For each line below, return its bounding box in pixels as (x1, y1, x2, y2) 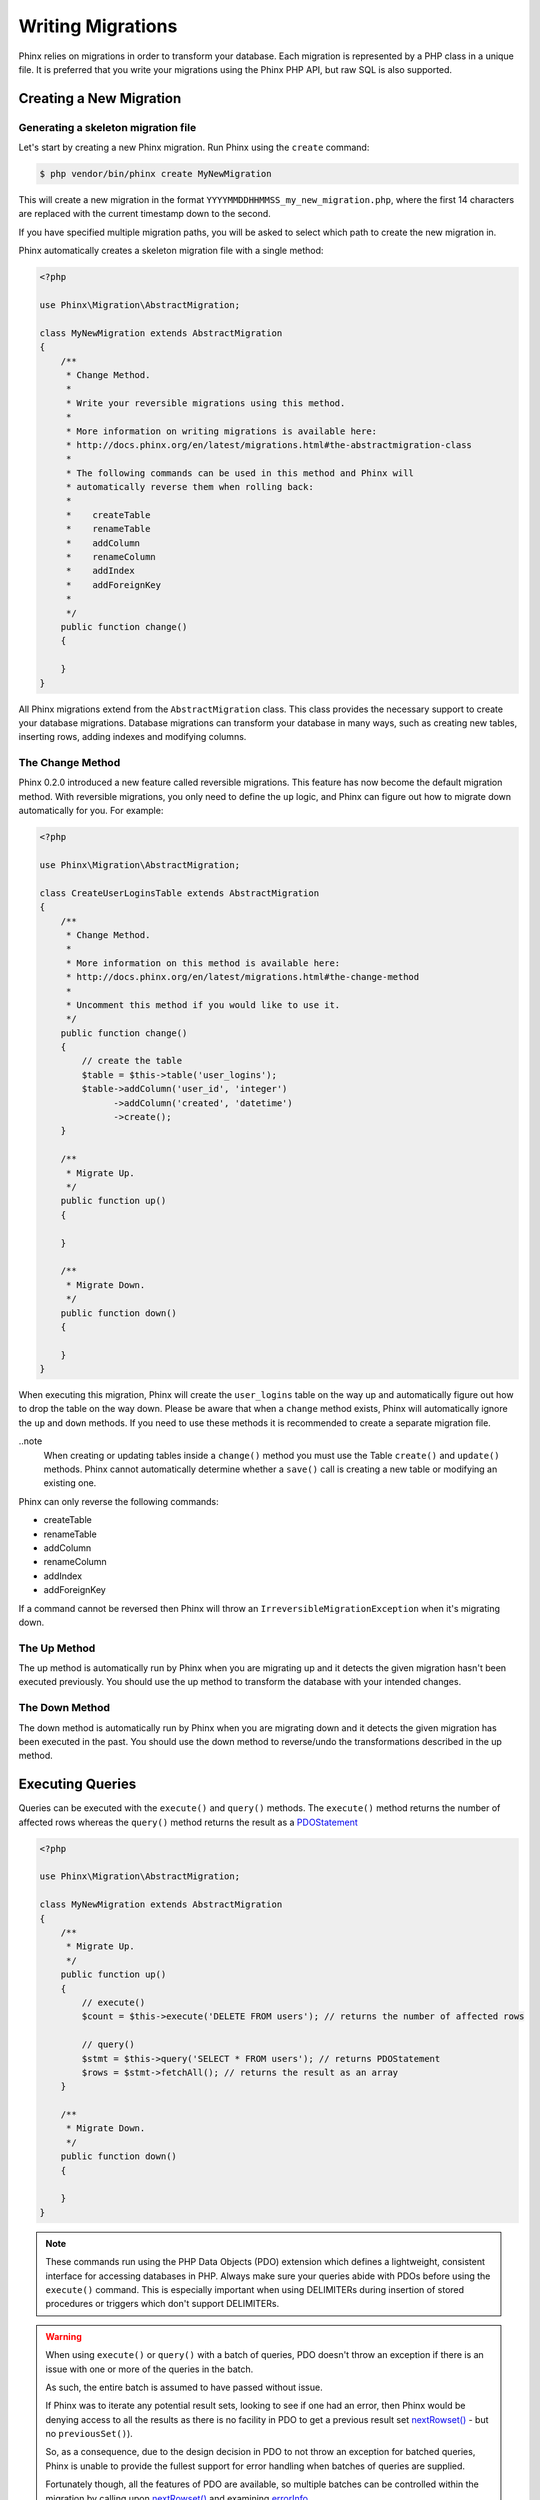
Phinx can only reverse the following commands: (18, 1495, 219, 1507)
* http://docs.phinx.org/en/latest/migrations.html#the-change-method (65, 971, 420, 983)
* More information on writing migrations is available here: (65, 425, 378, 437)
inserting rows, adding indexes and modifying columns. (18, 731, 247, 743)
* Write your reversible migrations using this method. (65, 397, 346, 409)
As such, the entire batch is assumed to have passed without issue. (45, 2381, 324, 2393)
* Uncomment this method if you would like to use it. (65, 999, 341, 1010)
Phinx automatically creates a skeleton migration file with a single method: (18, 245, 324, 257)
